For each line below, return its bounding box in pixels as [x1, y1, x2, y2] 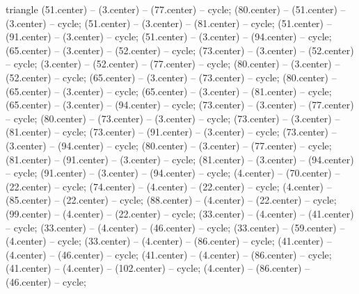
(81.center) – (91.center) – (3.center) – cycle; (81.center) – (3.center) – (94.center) [6, 152, 354, 166]
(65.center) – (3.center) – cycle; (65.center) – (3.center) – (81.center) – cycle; [6, 83, 332, 98]
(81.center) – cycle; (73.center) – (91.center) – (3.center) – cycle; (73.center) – [6, 124, 337, 139]
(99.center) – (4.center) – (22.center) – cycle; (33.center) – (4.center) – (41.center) [6, 206, 354, 220]
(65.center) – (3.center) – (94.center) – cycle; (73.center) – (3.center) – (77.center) [6, 97, 354, 112]
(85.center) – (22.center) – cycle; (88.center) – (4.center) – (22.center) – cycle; [6, 193, 337, 207]
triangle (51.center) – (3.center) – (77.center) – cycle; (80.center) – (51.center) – [6, 2, 346, 16]
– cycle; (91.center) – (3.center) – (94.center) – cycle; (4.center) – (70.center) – [6, 165, 340, 180]
